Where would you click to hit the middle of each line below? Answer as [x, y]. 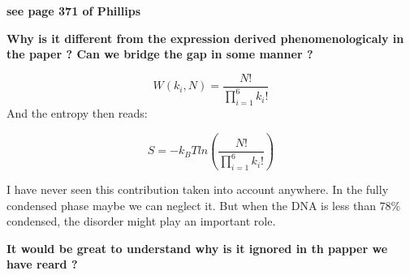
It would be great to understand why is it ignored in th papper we [197, 248]
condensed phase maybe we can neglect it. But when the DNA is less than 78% [204, 205]
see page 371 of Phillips [73, 11]
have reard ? [42, 264]
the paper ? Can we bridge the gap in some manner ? [160, 54]
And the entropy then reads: [77, 112]
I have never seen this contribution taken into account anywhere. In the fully [198, 189]
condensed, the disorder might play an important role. [141, 221]
